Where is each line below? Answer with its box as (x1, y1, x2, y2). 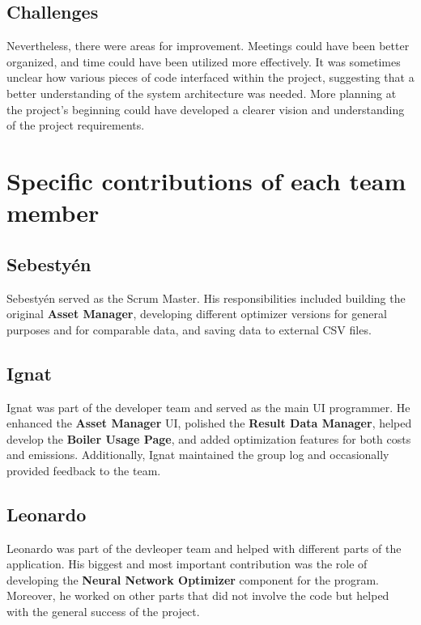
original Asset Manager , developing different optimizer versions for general (6, 305, 387, 322)
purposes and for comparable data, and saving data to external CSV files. (6, 321, 372, 338)
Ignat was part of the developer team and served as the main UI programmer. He (6, 398, 410, 415)
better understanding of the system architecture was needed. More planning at (6, 84, 397, 101)
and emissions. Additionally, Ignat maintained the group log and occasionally (6, 446, 389, 463)
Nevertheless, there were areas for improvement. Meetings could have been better (6, 37, 410, 54)
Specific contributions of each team (6, 164, 406, 197)
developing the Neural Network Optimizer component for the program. (6, 571, 379, 588)
